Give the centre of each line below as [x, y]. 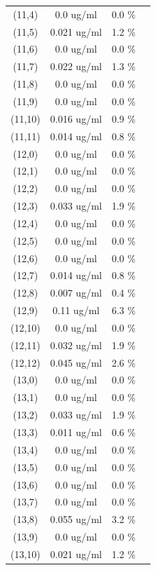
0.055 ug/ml [76, 519]
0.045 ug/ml [76, 362]
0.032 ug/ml [76, 345]
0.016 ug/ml [76, 118]
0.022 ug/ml [76, 66]
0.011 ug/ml [76, 432]
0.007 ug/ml [76, 293]
